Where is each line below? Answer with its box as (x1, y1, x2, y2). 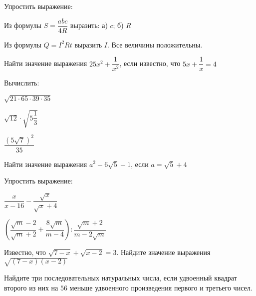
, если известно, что (119, 58, 181, 68)
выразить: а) (70, 20, 108, 30)
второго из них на (4, 282, 58, 292)
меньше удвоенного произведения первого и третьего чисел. (69, 282, 253, 292)
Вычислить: (4, 77, 39, 88)
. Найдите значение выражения (116, 247, 211, 257)
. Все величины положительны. (107, 39, 203, 49)
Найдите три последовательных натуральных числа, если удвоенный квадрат (4, 272, 237, 283)
